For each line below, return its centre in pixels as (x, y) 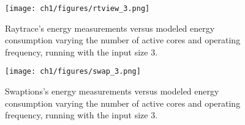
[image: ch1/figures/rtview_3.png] (77, 9)
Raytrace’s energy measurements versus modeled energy (110, 28)
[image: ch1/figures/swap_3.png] (73, 72)
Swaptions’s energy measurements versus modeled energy (112, 91)
